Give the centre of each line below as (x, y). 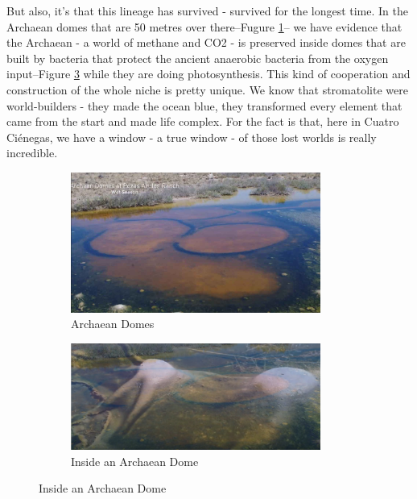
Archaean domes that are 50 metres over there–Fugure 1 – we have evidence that (204, 26)
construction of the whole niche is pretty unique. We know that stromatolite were (207, 89)
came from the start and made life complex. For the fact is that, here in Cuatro (203, 121)
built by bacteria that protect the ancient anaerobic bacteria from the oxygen (198, 58)
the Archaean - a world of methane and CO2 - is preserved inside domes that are (206, 42)
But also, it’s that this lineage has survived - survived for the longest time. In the (208, 10)
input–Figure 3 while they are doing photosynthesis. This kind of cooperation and (208, 74)
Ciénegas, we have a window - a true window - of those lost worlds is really (192, 137)
